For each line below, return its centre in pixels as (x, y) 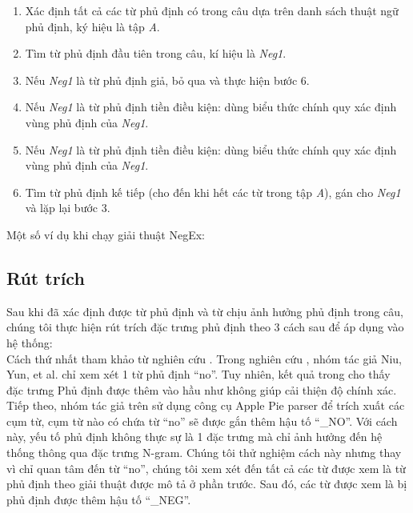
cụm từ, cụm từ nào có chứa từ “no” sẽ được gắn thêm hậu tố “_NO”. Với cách (202, 421)
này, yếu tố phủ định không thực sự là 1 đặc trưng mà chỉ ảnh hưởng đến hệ (194, 437)
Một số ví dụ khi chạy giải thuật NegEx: (106, 234)
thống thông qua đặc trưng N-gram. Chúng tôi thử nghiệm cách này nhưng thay (204, 453)
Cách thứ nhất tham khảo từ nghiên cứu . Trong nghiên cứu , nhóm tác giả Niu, (204, 358)
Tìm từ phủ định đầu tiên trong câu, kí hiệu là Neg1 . (156, 53)
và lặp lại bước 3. (68, 208)
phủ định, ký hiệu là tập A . (92, 26)
